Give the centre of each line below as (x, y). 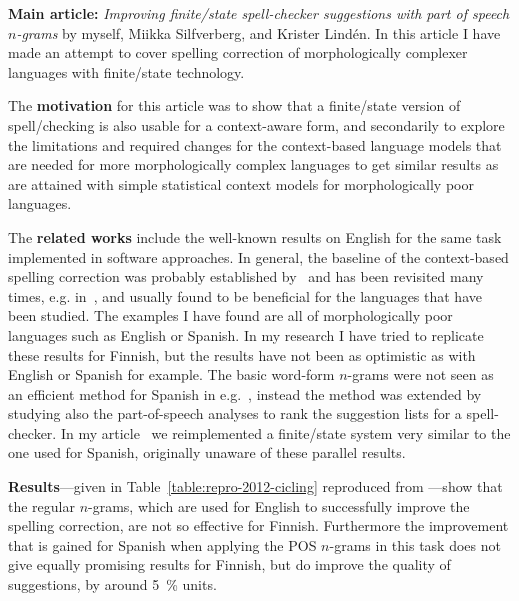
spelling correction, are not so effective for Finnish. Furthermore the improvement (258, 525)
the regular (41, 505)
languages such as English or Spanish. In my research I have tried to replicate (246, 334)
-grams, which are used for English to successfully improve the (279, 505)
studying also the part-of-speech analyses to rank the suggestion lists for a (235, 413)
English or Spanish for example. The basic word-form (171, 374)
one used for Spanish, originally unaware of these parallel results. (207, 452)
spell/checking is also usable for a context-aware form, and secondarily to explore (256, 124)
